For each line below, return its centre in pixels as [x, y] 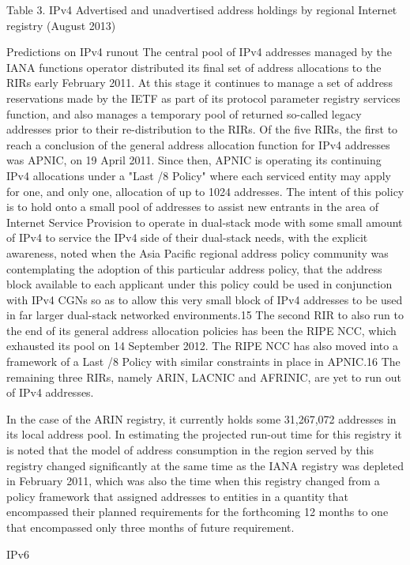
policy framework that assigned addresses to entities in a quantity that [178, 496]
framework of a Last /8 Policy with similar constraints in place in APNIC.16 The [203, 362]
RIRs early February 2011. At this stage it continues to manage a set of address [199, 83]
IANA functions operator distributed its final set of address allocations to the [194, 67]
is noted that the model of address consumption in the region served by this [190, 450]
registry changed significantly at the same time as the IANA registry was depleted [205, 465]
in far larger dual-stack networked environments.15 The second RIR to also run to [205, 315]
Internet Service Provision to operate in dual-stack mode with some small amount [205, 222]
